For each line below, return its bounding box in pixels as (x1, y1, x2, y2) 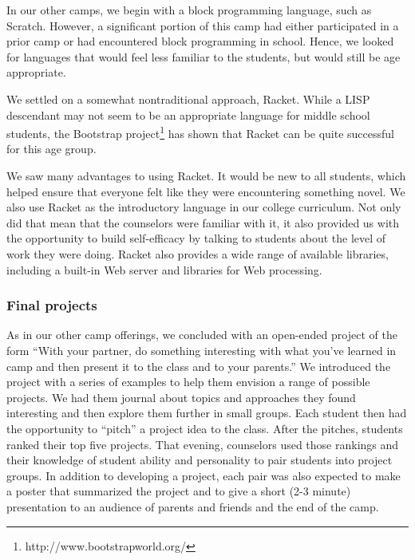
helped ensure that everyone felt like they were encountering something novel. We (6, 183, 405, 199)
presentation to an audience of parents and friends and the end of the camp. (6, 498, 379, 515)
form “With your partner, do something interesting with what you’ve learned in (6, 341, 397, 358)
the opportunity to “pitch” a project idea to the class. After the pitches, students (6, 420, 403, 436)
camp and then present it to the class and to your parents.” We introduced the (6, 357, 391, 374)
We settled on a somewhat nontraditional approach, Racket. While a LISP (6, 90, 370, 107)
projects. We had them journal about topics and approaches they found (6, 388, 356, 405)
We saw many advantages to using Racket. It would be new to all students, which (6, 168, 406, 183)
